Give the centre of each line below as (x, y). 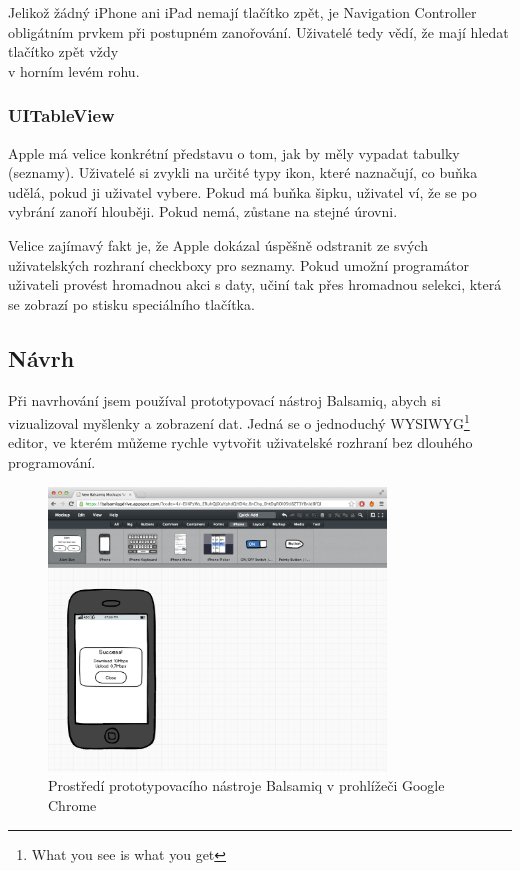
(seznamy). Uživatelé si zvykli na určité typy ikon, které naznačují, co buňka (243, 172)
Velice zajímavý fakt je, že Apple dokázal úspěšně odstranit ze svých (218, 244)
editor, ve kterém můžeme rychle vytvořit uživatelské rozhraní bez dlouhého (240, 442)
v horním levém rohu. (74, 70)
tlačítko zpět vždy (63, 51)
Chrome (72, 804)
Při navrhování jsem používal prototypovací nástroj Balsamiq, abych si (224, 399)
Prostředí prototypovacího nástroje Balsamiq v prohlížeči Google (246, 785)
